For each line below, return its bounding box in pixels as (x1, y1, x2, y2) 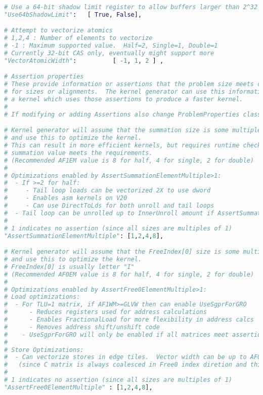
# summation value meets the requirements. (4, 149, 153, 156)
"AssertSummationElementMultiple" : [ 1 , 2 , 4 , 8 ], (4, 232, 164, 240)
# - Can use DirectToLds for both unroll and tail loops (4, 202, 214, 210)
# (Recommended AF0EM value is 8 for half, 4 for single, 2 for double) (4, 270, 254, 278)
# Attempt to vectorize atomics (4, 27, 113, 34)
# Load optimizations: (4, 293, 80, 301)
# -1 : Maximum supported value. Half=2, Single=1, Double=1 (4, 42, 218, 50)
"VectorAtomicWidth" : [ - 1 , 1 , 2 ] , (4, 57, 164, 64)
